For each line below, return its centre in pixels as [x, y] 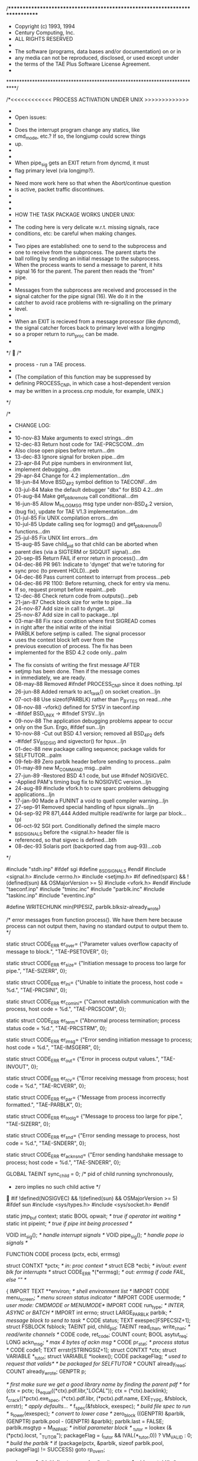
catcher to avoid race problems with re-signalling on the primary [93, 302]
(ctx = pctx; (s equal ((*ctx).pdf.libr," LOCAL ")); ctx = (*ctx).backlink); [87, 1391]
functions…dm [32, 531]
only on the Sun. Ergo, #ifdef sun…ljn [60, 727]
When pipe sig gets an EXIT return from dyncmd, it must [82, 163]
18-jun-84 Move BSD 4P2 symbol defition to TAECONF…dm [86, 483]
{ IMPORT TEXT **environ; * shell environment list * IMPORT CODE [88, 1291]
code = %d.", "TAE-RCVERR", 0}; [46, 1086]
